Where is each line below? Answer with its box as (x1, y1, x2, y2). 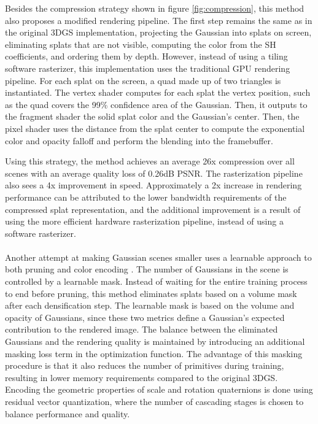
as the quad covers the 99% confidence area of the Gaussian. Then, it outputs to (5, 98, 308, 110)
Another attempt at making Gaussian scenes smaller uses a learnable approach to (5, 250, 312, 263)
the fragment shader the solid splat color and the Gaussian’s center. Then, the (5, 110, 300, 123)
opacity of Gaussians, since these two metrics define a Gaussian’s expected (5, 310, 285, 323)
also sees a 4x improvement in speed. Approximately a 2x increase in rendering (5, 179, 302, 191)
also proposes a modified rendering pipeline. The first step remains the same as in (5, 13, 312, 26)
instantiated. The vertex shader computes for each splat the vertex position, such (5, 86, 311, 99)
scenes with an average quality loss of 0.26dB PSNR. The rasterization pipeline (5, 166, 303, 179)
